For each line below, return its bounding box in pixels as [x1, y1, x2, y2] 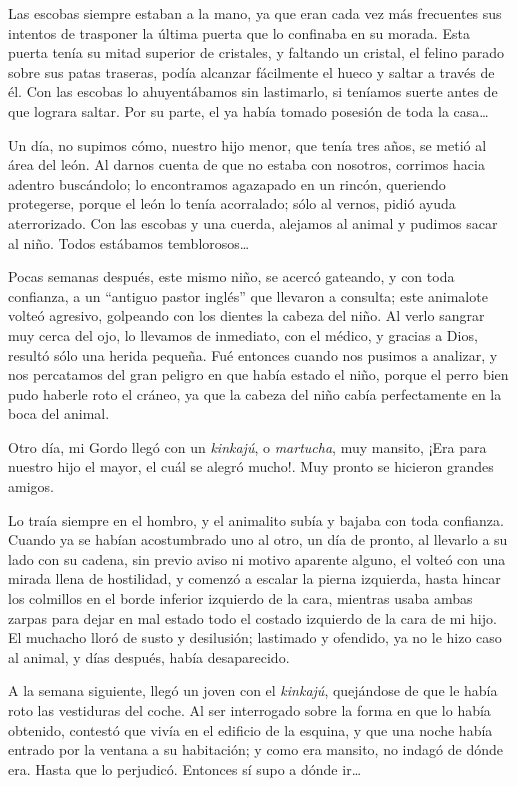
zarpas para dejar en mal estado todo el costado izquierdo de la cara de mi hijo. [8, 607, 497, 628]
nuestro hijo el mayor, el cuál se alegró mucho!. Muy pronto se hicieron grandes [8, 456, 494, 477]
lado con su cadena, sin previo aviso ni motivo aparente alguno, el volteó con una [8, 548, 506, 569]
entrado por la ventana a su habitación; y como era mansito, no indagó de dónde [8, 739, 503, 760]
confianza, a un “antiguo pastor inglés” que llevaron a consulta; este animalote [8, 285, 488, 306]
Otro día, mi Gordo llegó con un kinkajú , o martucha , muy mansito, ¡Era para [8, 436, 487, 457]
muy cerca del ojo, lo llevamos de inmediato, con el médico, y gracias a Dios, [8, 324, 478, 345]
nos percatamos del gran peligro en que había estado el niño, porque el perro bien [8, 364, 509, 385]
